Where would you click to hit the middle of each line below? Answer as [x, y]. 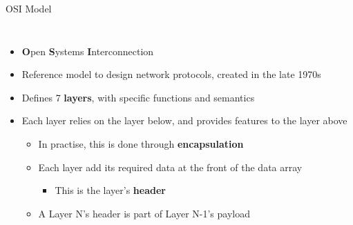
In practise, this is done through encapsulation [141, 143]
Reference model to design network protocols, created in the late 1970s [171, 74]
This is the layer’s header [110, 190]
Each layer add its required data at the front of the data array [170, 167]
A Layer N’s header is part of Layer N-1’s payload [144, 213]
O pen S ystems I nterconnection [88, 51]
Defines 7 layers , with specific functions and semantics [138, 97]
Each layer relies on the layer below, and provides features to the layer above [184, 120]
